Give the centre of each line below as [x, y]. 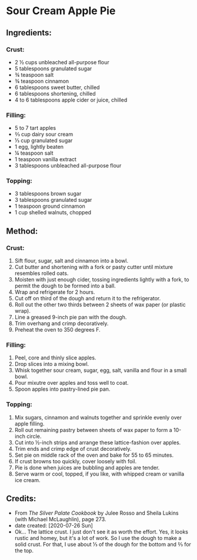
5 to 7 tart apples [35, 128]
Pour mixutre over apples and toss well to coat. [71, 383]
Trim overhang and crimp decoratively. [61, 323]
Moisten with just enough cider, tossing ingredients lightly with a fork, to [102, 280]
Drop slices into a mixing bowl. [52, 364]
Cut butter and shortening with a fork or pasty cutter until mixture [94, 267]
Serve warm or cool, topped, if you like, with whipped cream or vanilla [99, 474]
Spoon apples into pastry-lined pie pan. [62, 389]
